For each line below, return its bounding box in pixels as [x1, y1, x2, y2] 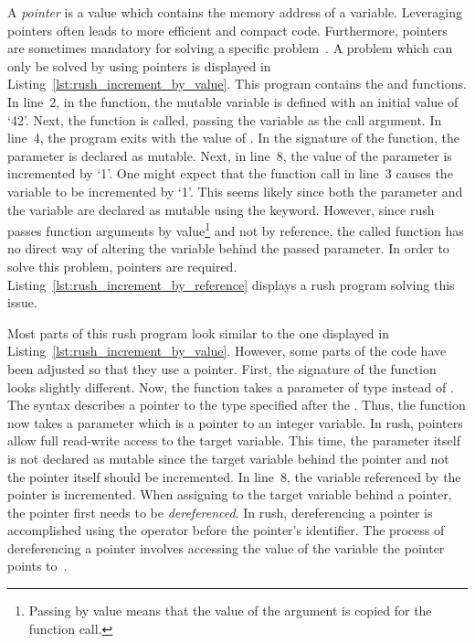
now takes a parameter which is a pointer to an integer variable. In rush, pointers [7, 413, 463, 432]
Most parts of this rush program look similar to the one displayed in [7, 323, 389, 342]
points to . [7, 556, 68, 575]
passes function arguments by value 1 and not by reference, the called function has [7, 219, 464, 240]
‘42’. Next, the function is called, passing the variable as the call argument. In [7, 110, 442, 129]
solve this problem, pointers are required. [7, 256, 237, 275]
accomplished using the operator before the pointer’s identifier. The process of [7, 520, 445, 540]
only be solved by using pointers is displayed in [7, 56, 271, 75]
